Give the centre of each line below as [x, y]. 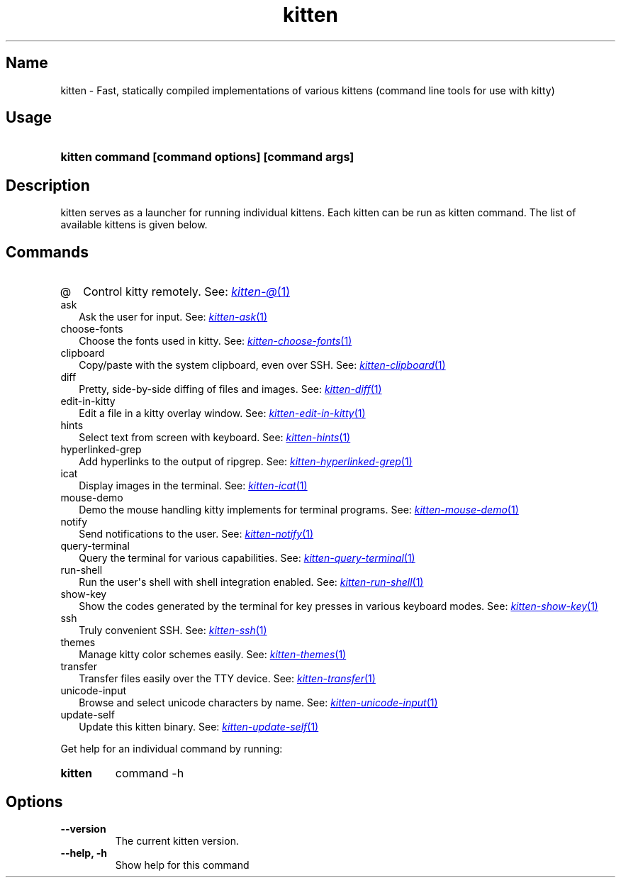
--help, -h [84, 853]
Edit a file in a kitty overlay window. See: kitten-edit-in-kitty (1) [222, 413]
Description [48, 185]
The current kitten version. [177, 840]
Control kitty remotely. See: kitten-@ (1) [186, 292]
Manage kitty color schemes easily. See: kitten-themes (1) [213, 655]
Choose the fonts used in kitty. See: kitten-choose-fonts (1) [216, 341]
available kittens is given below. [134, 225]
